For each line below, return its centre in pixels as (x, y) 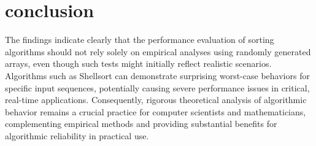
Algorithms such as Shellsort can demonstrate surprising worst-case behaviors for (157, 75)
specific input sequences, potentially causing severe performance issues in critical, (157, 87)
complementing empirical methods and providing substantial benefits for (141, 124)
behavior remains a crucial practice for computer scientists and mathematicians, (156, 111)
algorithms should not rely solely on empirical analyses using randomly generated (158, 51)
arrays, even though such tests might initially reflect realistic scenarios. (138, 63)
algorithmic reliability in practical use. (77, 135)
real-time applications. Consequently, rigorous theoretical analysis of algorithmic (156, 100)
